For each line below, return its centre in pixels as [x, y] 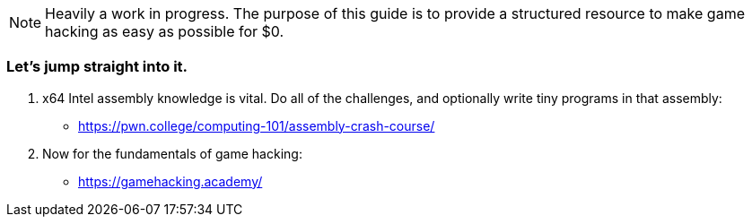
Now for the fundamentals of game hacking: [172, 153]
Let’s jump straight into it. [97, 67]
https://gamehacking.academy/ [171, 181]
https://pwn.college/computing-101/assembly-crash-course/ [257, 125]
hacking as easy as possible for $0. [165, 31]
